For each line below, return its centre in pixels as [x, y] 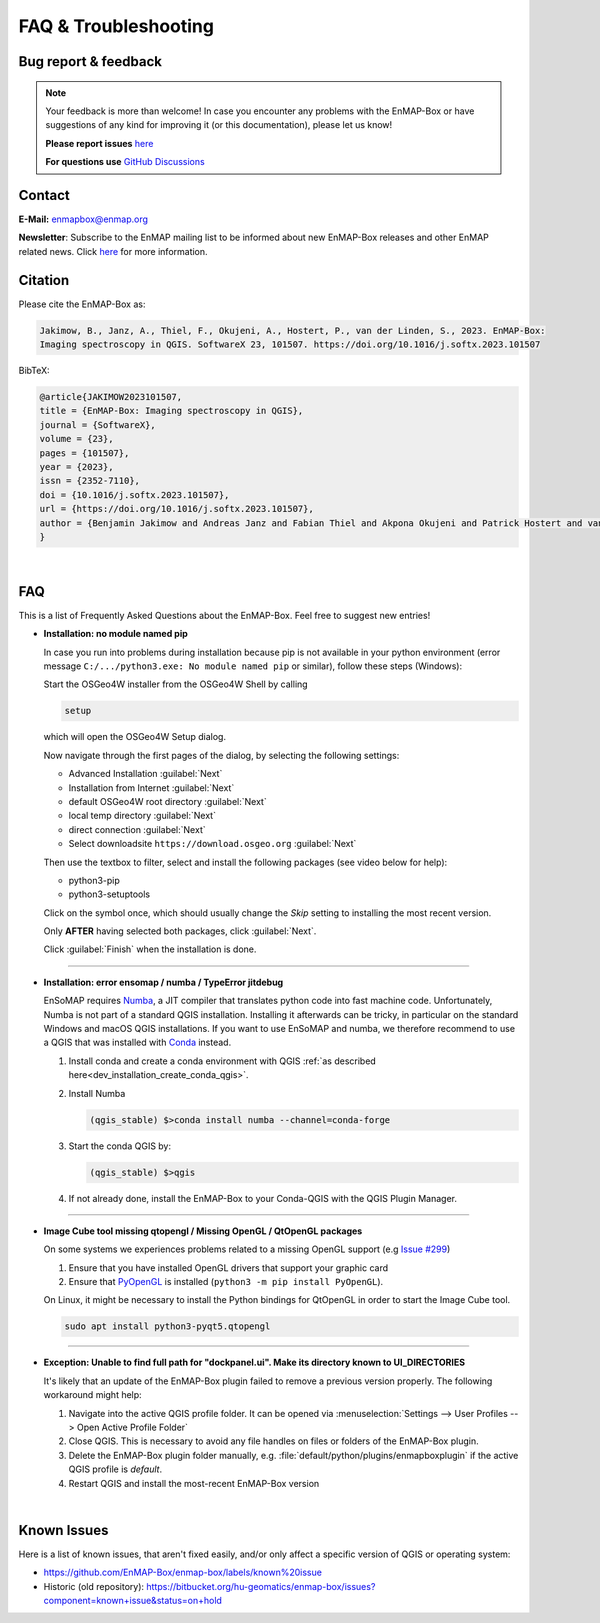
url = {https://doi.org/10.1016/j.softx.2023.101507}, [176, 509]
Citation [44, 280]
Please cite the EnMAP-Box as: [82, 304]
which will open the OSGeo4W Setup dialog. [135, 737]
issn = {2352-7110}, [89, 481]
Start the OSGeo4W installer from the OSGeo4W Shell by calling [176, 684]
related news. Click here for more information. [113, 251]
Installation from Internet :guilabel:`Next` [151, 787]
